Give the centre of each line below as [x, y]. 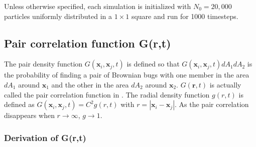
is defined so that [153, 64]
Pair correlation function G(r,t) [88, 43]
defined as [19, 104]
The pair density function [43, 64]
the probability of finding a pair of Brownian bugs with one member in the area [127, 75]
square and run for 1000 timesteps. [185, 16]
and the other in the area [90, 84]
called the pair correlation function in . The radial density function [107, 94]
